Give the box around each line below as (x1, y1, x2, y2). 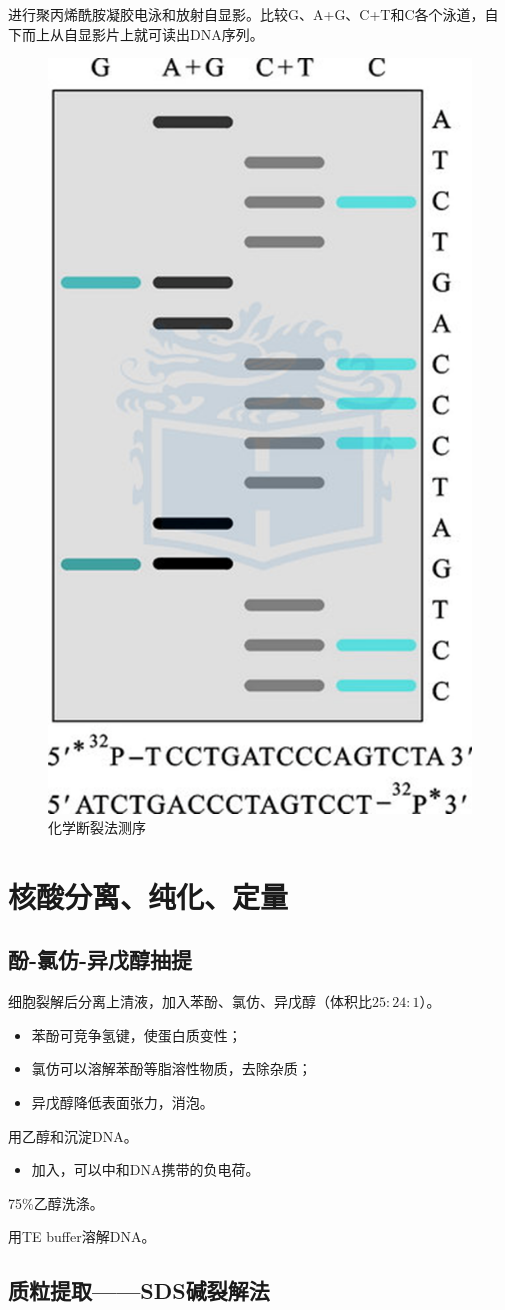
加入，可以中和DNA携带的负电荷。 (31, 1159, 260, 1180)
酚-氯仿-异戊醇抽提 (8, 944, 193, 975)
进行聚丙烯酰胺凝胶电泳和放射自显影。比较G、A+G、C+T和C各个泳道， (8, 4, 485, 24)
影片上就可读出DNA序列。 (91, 23, 264, 44)
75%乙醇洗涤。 (8, 1192, 104, 1213)
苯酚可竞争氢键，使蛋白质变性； (31, 1024, 242, 1045)
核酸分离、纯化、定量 (8, 875, 289, 916)
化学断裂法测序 (48, 817, 146, 838)
